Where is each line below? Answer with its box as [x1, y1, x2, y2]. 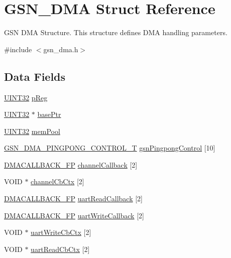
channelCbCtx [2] [31, 176, 84, 187]
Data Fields [4, 68, 66, 84]
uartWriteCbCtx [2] [31, 227, 91, 237]
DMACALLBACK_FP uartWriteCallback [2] [4, 210, 144, 220]
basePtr [37, 109, 61, 119]
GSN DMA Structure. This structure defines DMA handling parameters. [4, 27, 227, 38]
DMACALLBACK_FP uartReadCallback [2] [4, 193, 143, 204]
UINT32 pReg [4, 92, 48, 102]
